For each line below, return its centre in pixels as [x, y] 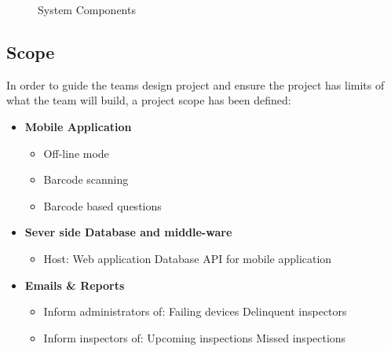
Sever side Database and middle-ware [128, 232]
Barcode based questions [102, 205]
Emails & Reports [75, 285]
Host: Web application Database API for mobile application [188, 258]
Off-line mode [76, 153]
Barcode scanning [86, 179]
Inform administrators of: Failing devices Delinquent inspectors [195, 311]
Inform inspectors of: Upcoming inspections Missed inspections [195, 337]
